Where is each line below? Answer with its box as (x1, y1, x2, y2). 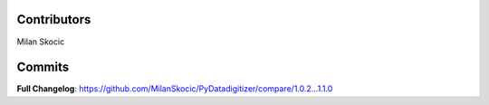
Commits (16, 60, 70, 75)
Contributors (16, 12, 91, 27)
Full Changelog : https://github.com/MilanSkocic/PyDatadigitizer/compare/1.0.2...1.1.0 (16, 83, 333, 94)
